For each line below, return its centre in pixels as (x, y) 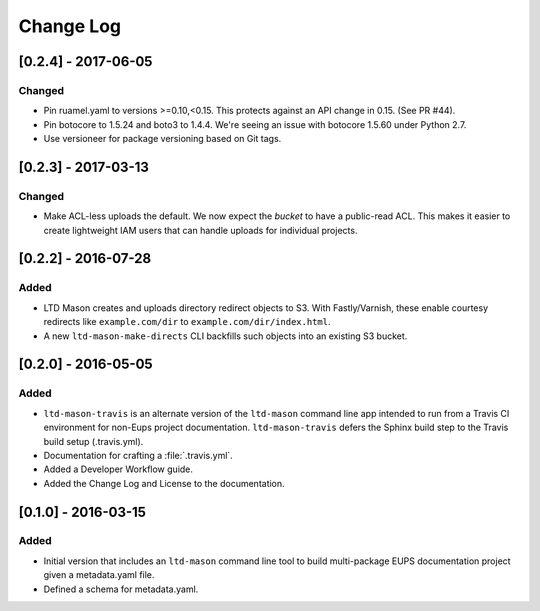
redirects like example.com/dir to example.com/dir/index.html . (187, 322)
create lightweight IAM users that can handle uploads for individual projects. (200, 230)
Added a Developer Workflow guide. (118, 469)
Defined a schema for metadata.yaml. (121, 589)
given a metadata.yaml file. (99, 575)
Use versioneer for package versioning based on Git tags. (162, 139)
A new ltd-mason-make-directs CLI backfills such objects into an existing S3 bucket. (225, 336)
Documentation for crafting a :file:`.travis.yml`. (138, 455)
